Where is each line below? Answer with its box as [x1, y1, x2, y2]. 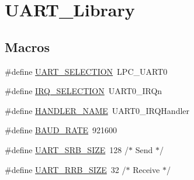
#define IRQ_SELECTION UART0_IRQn [5, 85, 162, 97]
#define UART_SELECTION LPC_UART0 [5, 65, 168, 77]
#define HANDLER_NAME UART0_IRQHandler [5, 104, 190, 116]
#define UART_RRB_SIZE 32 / [5, 163, 126, 175]
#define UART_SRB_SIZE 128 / [5, 143, 129, 155]
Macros [5, 37, 50, 56]
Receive [133, 163, 160, 175]
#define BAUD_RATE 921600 [5, 124, 117, 136]
